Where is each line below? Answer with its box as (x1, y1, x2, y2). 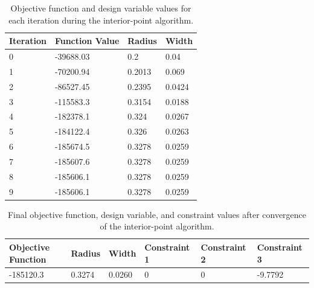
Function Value (54, 34, 120, 47)
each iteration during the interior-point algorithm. (8, 13, 194, 26)
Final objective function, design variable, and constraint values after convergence (7, 208, 307, 220)
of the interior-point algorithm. (100, 220, 214, 232)
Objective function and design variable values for (10, 2, 191, 14)
